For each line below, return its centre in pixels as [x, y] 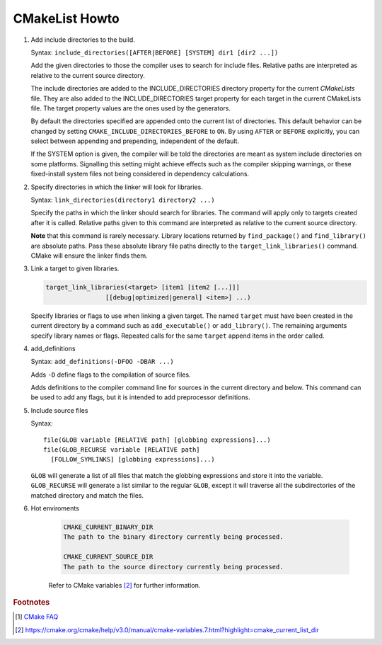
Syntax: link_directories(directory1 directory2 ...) [123, 200]
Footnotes [31, 602]
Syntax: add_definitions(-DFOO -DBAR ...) [103, 362]
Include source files [59, 410]
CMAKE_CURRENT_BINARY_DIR [108, 527]
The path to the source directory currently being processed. [173, 567]
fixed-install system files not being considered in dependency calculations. [140, 174]
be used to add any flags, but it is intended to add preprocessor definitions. [140, 397]
